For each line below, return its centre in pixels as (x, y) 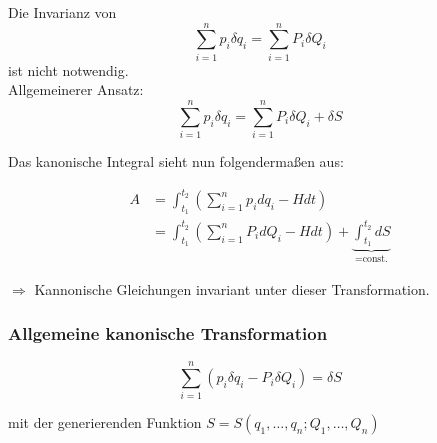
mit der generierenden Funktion (105, 422)
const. (375, 258)
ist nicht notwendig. (68, 69)
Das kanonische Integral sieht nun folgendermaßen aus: (176, 161)
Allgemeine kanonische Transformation (168, 333)
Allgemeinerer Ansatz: (76, 89)
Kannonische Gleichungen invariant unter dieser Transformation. (232, 288)
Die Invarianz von (62, 12)
